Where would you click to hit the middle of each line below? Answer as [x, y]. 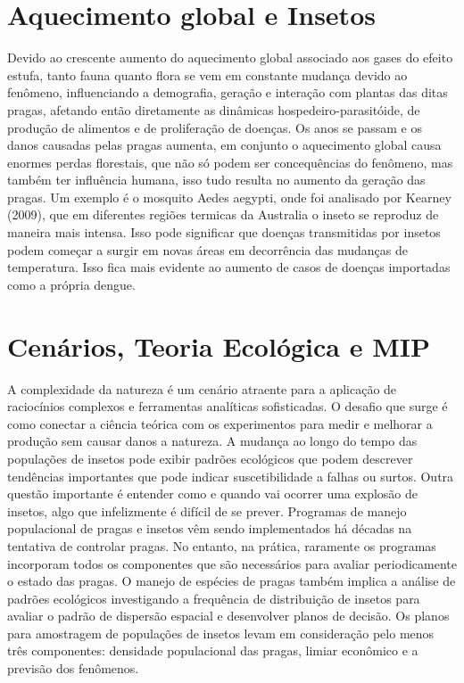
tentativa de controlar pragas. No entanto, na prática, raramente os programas [222, 545]
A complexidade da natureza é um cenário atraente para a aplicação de [202, 388]
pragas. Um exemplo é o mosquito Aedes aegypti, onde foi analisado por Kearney [229, 197]
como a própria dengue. [71, 284]
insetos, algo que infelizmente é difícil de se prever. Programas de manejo [207, 510]
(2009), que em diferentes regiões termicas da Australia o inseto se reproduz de [223, 214]
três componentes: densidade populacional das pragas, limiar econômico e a [213, 650]
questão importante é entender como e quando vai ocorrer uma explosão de [212, 494]
